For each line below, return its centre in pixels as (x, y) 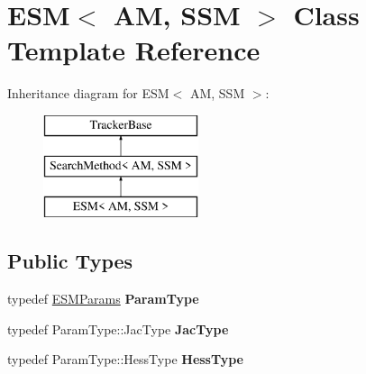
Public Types (70, 261)
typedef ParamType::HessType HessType (125, 359)
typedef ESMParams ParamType (103, 299)
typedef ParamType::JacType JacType (118, 328)
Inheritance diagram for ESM (88, 93)
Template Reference (134, 50)
